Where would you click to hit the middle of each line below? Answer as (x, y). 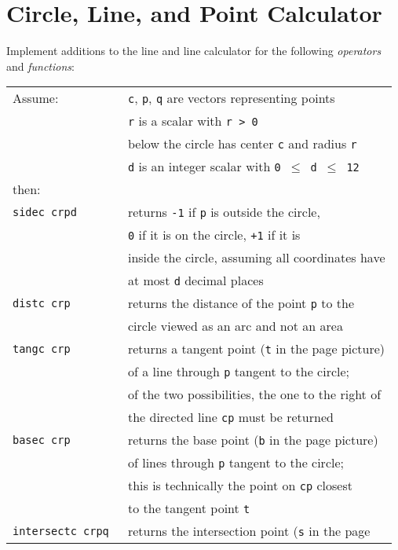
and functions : (40, 66)
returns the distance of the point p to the (241, 303)
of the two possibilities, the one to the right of (254, 394)
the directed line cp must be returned (230, 417)
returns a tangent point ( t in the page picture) (256, 349)
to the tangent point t (189, 508)
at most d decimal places (195, 280)
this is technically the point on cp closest (240, 486)
